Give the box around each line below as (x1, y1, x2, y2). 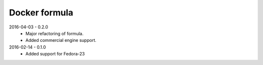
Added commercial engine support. (25, 38, 97, 43)
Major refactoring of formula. (25, 30, 84, 36)
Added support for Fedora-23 (25, 51, 85, 57)
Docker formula (9, 7, 74, 18)
